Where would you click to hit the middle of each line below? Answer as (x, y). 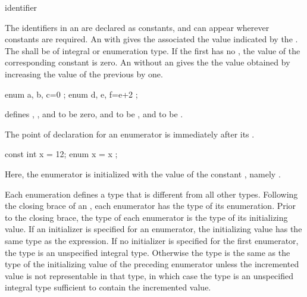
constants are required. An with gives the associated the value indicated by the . (151, 39)
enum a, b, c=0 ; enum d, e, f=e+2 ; (71, 94)
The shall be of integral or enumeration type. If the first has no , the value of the (153, 50)
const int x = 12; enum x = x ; (61, 154)
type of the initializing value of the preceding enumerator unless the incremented (152, 264)
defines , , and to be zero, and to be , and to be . (94, 114)
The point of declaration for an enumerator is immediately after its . (130, 134)
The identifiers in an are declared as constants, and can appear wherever (137, 27)
